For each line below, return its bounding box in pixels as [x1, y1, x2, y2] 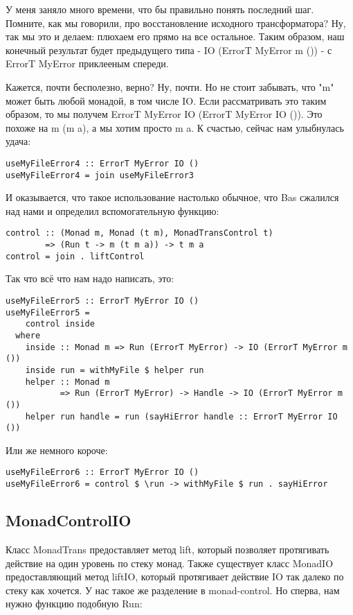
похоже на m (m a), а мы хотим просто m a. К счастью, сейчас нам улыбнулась [6, 120, 344, 135]
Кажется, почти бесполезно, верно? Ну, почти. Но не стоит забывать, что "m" [6, 79, 334, 94]
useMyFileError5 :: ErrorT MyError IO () [6, 296, 199, 306]
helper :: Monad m [25, 376, 110, 387]
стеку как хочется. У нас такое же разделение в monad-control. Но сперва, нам [6, 582, 340, 597]
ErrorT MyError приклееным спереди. [6, 56, 169, 71]
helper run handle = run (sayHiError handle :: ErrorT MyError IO [25, 411, 338, 422]
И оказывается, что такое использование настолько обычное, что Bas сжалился [6, 190, 339, 205]
